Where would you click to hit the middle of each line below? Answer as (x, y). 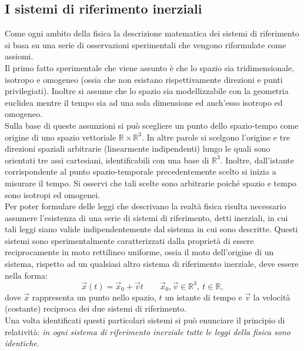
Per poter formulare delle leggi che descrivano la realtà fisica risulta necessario (146, 206)
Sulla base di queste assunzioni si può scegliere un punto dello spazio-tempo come (152, 125)
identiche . (22, 343)
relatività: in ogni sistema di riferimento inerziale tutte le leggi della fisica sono (148, 331)
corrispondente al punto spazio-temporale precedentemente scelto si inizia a (141, 171)
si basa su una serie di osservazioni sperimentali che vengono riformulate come (146, 44)
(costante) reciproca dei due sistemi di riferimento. (96, 308)
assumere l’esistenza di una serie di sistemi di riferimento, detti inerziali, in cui (146, 217)
